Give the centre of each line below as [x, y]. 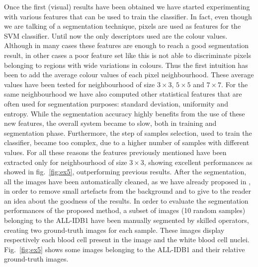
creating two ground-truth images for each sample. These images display [114, 230]
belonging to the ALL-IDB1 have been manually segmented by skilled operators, [127, 220]
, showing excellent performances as [198, 162]
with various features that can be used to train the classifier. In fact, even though [128, 16]
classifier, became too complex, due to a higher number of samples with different [127, 142]
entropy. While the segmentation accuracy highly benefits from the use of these [125, 113]
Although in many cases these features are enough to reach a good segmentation [127, 45]
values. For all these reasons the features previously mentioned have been [115, 152]
